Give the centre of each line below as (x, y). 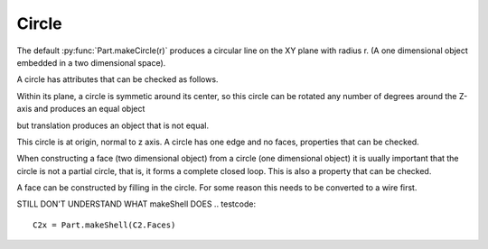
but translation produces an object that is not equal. (113, 125)
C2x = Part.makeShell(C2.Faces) (104, 225)
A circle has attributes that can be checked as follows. (117, 79)
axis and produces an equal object (81, 109)
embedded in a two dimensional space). (91, 62)
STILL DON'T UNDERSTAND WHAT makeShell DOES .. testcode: (136, 204)
